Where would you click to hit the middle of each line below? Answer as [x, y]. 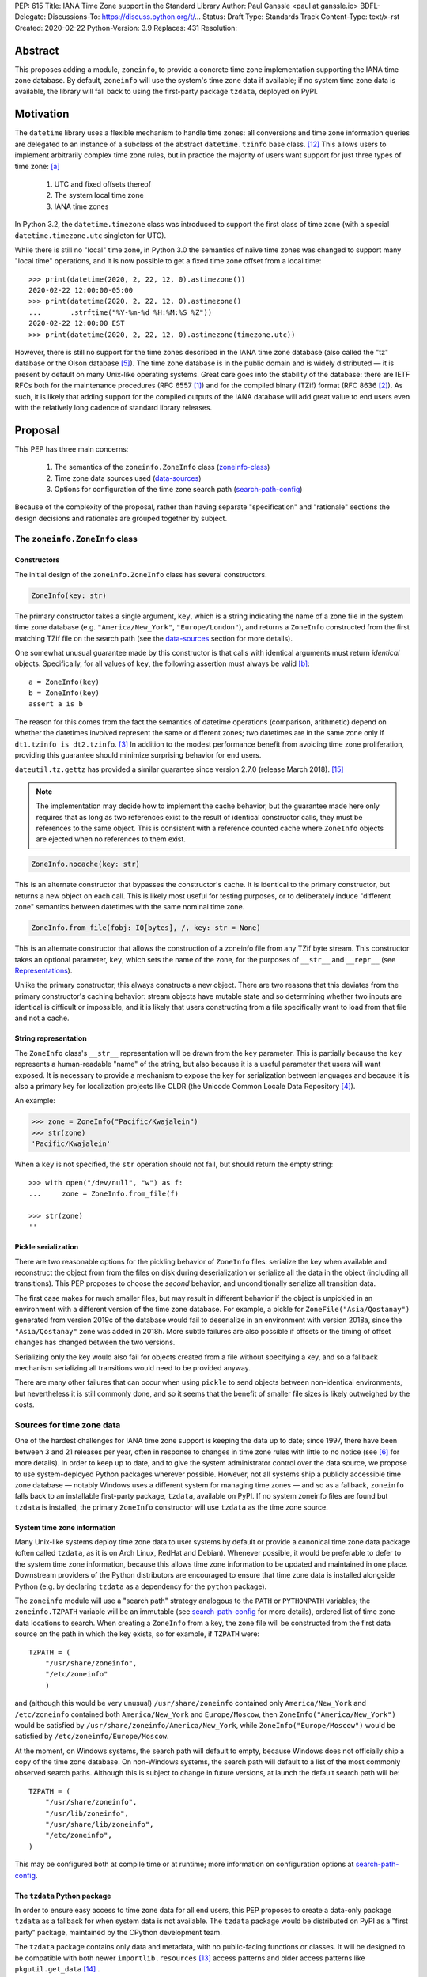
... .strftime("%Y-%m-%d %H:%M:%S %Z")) [121, 312]
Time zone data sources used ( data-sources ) [128, 478]
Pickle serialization [47, 1247]
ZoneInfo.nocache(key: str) [85, 864]
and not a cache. [42, 1018]
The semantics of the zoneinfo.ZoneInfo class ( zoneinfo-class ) [162, 467]
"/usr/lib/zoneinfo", [87, 1813]
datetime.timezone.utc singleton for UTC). [90, 235]
